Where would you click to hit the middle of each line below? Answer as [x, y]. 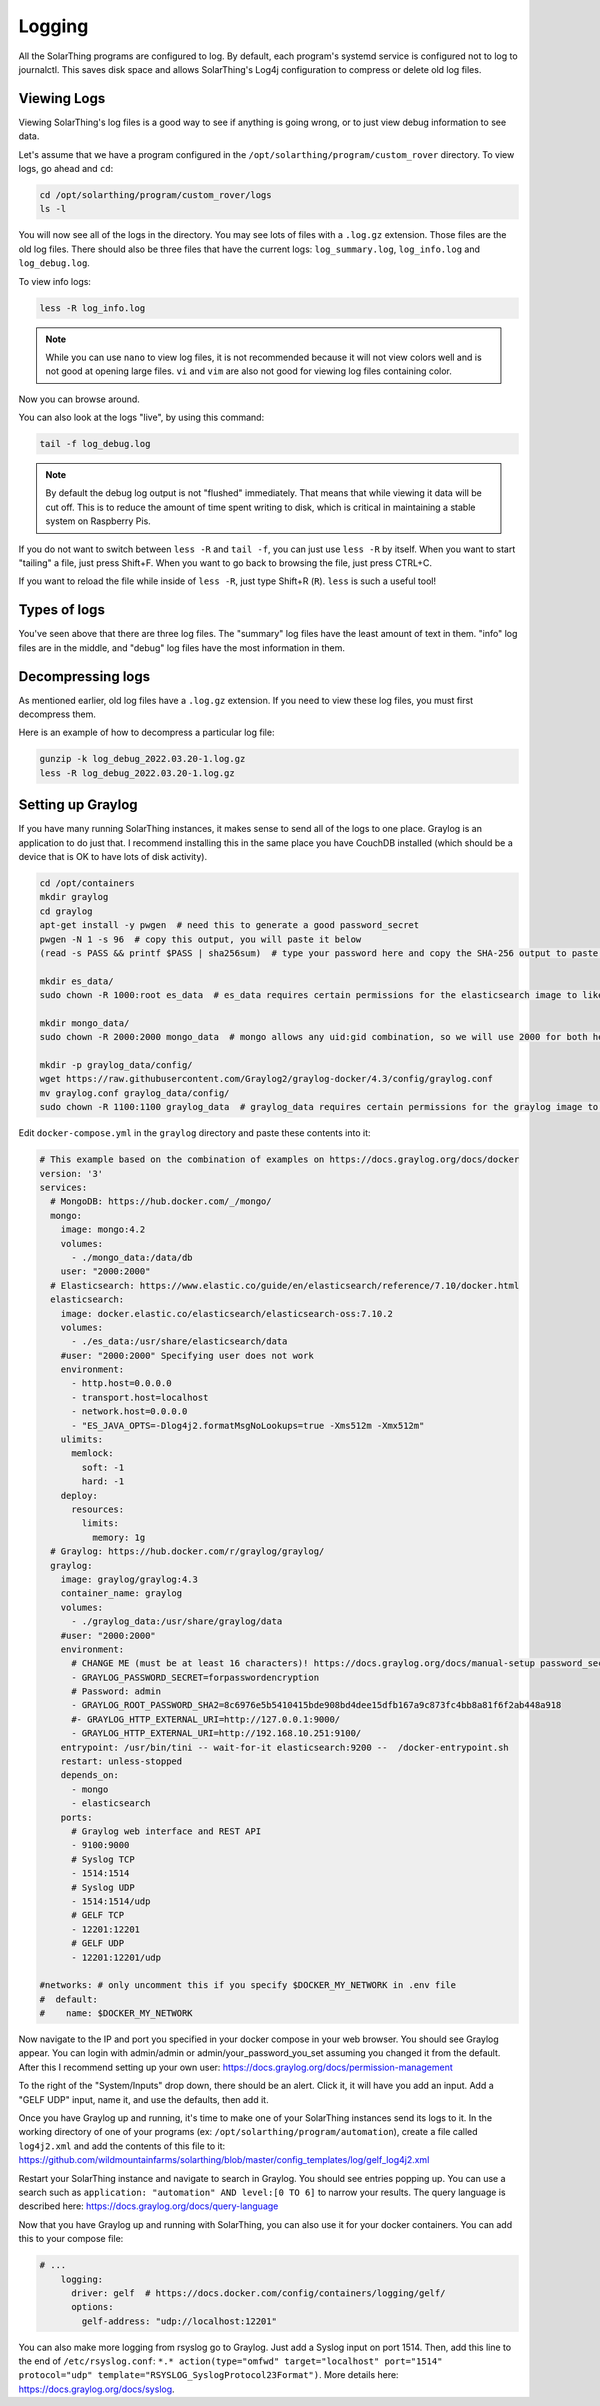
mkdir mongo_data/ [84, 1023]
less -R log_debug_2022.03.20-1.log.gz [137, 773]
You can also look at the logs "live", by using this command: [141, 417]
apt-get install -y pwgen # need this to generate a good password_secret [229, 925]
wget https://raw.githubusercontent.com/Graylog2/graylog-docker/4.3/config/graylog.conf [266, 1079]
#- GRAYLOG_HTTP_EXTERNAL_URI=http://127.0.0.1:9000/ [206, 1719]
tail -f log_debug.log [95, 444]
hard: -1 [103, 1481]
